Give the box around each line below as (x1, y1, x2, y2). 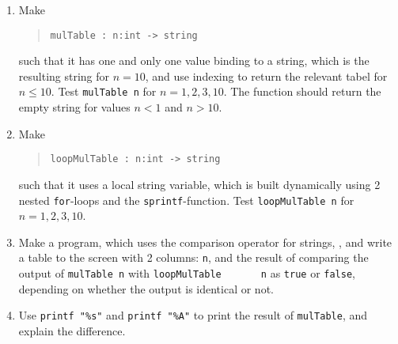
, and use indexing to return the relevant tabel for (145, 67, 388, 84)
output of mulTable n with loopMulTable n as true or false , (18, 265, 355, 282)
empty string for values (18, 99, 131, 115)
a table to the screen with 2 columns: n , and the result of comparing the (18, 249, 369, 266)
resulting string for (18, 67, 110, 84)
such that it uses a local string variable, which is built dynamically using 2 (18, 176, 381, 192)
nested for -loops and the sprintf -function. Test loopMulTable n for (18, 191, 354, 208)
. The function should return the (223, 83, 381, 100)
